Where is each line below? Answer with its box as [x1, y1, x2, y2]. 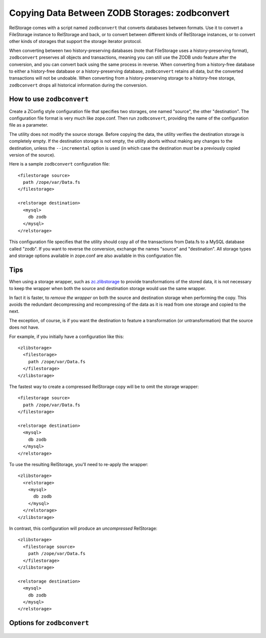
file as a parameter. [9, 122, 49, 128]
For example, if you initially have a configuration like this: [9, 334, 124, 340]
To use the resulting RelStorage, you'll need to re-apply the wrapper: [9, 461, 149, 467]
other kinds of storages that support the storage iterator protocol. [9, 39, 142, 44]
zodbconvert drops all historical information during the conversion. [9, 82, 148, 88]
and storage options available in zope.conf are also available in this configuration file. [9, 253, 182, 258]
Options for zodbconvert [9, 619, 89, 627]
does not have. [9, 324, 39, 331]
